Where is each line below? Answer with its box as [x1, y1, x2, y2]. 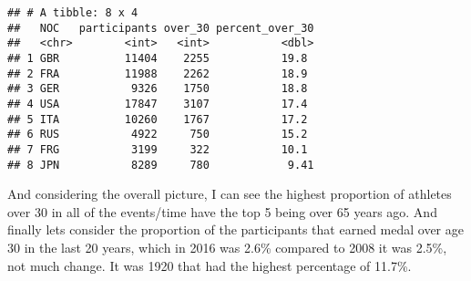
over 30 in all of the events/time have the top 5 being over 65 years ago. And [7, 202, 437, 221]
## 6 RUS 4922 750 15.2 [7, 128, 308, 141]
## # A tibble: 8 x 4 [7, 6, 138, 19]
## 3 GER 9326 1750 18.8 [7, 82, 308, 96]
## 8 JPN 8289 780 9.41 [7, 158, 314, 172]
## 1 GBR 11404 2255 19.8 [7, 51, 308, 65]
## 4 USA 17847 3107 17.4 [7, 97, 308, 110]
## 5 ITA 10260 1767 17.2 [7, 112, 308, 126]
